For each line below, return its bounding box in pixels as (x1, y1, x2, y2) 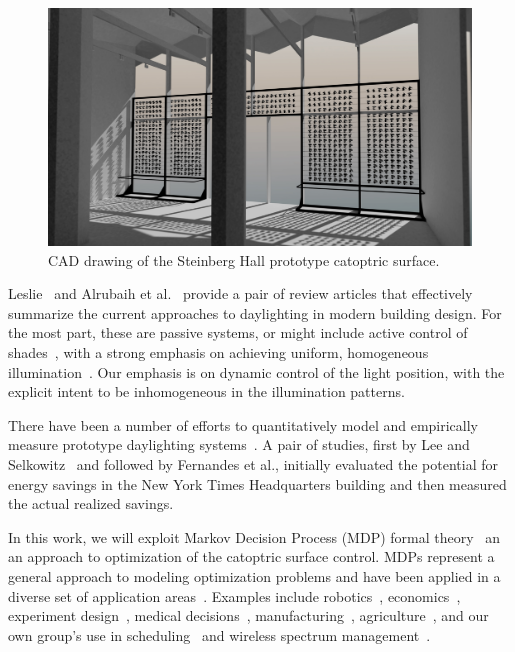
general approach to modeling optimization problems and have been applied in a (8, 565, 501, 586)
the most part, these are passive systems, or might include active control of (8, 322, 468, 343)
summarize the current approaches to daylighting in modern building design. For (8, 302, 502, 323)
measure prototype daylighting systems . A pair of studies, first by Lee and (8, 434, 470, 455)
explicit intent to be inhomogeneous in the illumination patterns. (8, 381, 405, 402)
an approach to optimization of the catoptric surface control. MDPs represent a (8, 546, 495, 567)
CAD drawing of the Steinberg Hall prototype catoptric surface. (48, 249, 440, 270)
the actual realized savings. (8, 493, 174, 514)
